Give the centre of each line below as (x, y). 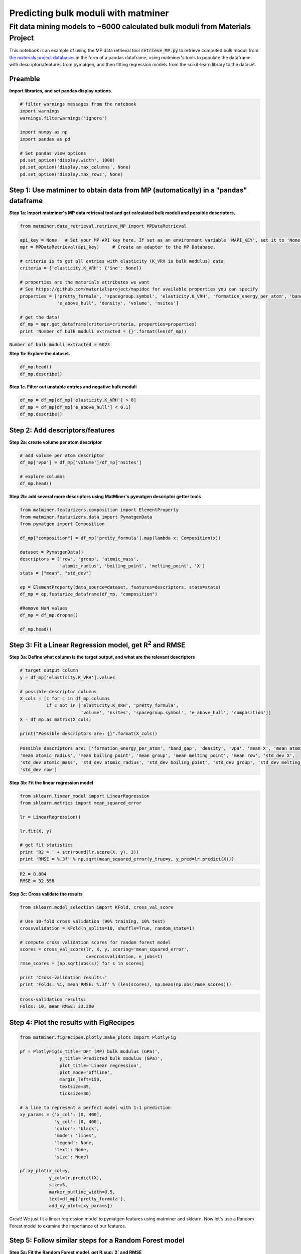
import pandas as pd (45, 139)
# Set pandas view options (53, 153)
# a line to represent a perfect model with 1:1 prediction (95, 1108)
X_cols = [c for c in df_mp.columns (65, 698)
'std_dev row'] (38, 769)
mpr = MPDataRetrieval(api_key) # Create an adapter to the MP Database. (118, 247)
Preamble (25, 79)
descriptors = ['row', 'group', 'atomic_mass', (79, 559)
